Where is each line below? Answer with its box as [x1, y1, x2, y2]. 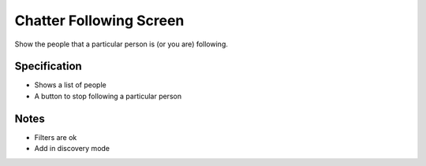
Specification [14, 60, 82, 73]
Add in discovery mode [34, 144, 110, 153]
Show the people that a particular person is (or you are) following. [14, 39, 228, 49]
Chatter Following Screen [14, 12, 185, 29]
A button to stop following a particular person [34, 91, 181, 101]
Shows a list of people [34, 80, 106, 90]
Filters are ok [34, 132, 77, 142]
